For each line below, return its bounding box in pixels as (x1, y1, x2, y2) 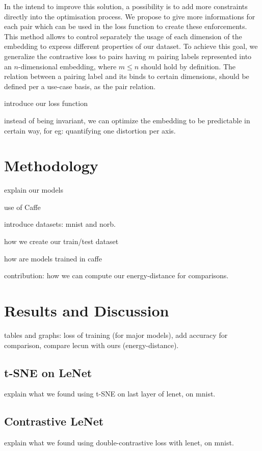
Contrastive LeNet (4, 413, 104, 429)
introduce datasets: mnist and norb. (4, 219, 116, 229)
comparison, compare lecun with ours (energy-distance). (4, 339, 179, 350)
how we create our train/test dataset (4, 236, 119, 247)
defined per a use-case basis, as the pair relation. (4, 81, 156, 91)
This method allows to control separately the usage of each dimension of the (4, 31, 242, 41)
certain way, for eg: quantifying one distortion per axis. (4, 125, 176, 136)
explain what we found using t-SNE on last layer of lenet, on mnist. (4, 388, 216, 399)
